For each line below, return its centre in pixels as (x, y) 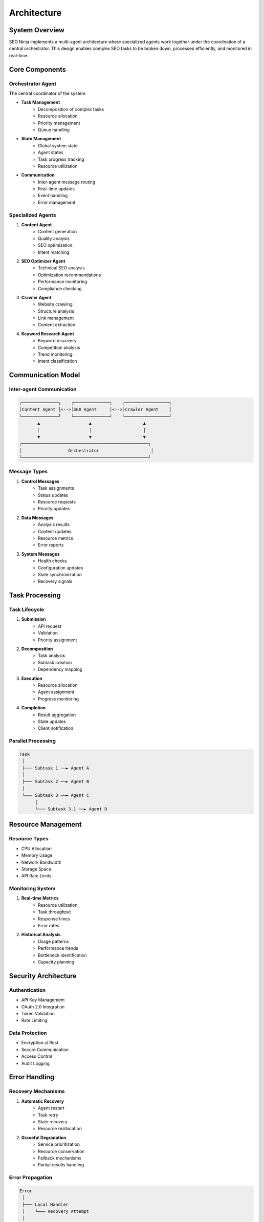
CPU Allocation (36, 849)
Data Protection (28, 1033)
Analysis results (54, 524)
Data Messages (37, 518)
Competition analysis (59, 348)
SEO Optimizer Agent (43, 261)
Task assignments (56, 488)
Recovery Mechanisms (37, 1091)
